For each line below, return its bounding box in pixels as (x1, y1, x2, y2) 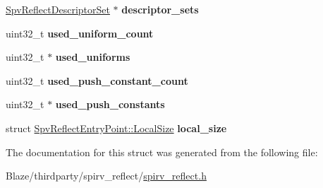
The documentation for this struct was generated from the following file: (6, 144, 318, 159)
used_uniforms (55, 49, 130, 64)
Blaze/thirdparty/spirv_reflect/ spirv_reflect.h (6, 168, 207, 183)
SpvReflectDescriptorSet (6, 2, 110, 16)
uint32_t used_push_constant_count (6, 73, 188, 88)
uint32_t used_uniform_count (6, 25, 154, 40)
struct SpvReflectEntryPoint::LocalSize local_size (6, 120, 227, 135)
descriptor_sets (121, 2, 199, 16)
